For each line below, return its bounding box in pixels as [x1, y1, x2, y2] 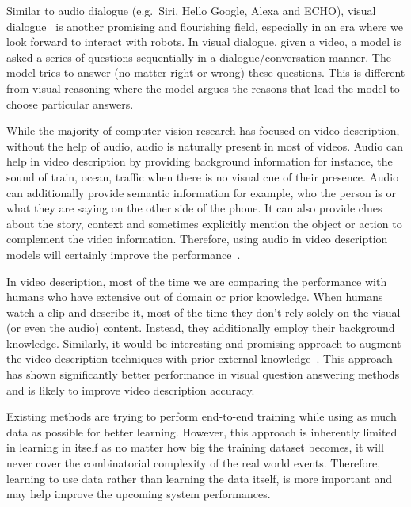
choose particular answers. [6, 95, 134, 112]
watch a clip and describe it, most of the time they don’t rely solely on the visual [6, 303, 401, 320]
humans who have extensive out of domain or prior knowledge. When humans [6, 288, 383, 305]
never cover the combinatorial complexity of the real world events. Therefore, [6, 455, 381, 471]
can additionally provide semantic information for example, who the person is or [6, 184, 397, 200]
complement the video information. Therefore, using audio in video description [6, 231, 388, 247]
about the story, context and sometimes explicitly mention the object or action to [6, 215, 402, 231]
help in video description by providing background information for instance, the [6, 153, 393, 170]
